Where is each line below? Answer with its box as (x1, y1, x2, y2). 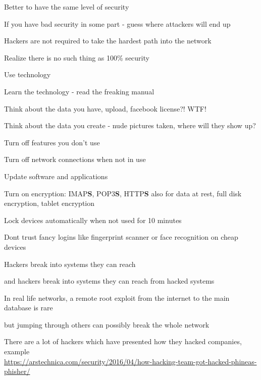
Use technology (4, 69, 51, 80)
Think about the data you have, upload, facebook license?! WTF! (4, 103, 206, 114)
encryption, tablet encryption (4, 198, 95, 208)
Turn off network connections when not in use (4, 154, 146, 165)
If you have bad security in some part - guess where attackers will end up (4, 18, 231, 29)
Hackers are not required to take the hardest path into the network (4, 35, 212, 46)
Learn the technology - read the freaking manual (4, 86, 154, 96)
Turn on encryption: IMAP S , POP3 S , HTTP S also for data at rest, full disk (4, 188, 242, 198)
